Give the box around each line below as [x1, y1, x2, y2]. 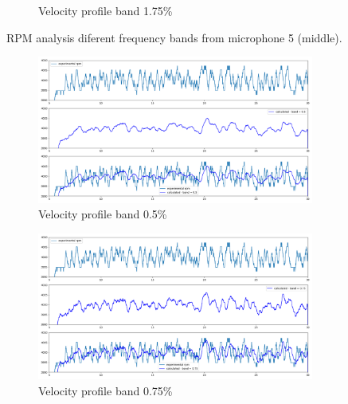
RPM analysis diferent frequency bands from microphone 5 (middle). [6, 29, 342, 45]
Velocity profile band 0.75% [38, 382, 173, 398]
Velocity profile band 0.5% [38, 206, 167, 222]
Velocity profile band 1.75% [38, 2, 173, 18]
